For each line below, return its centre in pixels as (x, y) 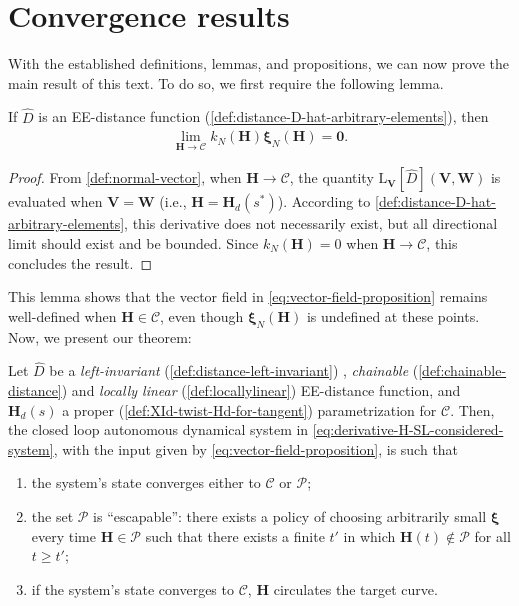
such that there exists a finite (235, 535)
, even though (202, 315)
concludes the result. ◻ (80, 262)
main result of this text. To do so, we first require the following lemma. (226, 82)
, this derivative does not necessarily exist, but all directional (311, 223)
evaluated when (55, 201)
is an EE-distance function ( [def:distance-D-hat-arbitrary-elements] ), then (263, 116)
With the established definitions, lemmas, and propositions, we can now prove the (259, 63)
